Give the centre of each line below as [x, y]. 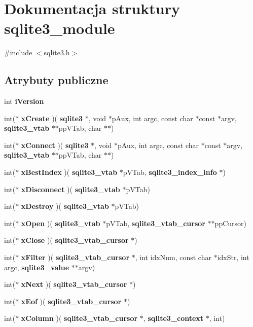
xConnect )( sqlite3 [55, 145]
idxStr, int [233, 257]
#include [18, 52]
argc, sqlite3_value [37, 267]
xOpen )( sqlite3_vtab [61, 223]
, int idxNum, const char [173, 257]
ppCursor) [231, 223]
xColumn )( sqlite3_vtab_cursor [79, 318]
